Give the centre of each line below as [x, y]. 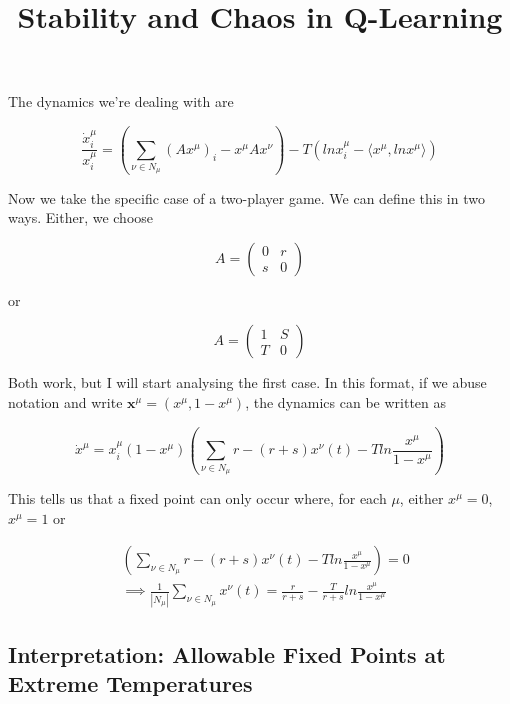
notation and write [65, 401]
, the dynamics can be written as [346, 401]
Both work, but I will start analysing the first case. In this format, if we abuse [247, 382]
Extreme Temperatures [130, 683]
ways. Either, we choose [81, 217]
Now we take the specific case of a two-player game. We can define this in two [246, 197]
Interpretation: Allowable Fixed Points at [227, 654]
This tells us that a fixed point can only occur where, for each [197, 498]
